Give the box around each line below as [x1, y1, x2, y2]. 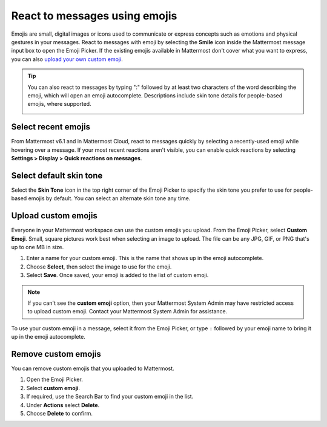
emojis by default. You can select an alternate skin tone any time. [28, 195, 191, 202]
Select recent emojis [11, 122, 91, 132]
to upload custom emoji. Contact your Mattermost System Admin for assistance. [27, 308, 228, 315]
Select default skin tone [11, 170, 103, 181]
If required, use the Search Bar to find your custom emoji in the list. [26, 393, 194, 400]
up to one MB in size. [11, 243, 64, 250]
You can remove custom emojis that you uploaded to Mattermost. [11, 365, 175, 372]
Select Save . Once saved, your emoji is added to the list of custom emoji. [26, 272, 209, 279]
